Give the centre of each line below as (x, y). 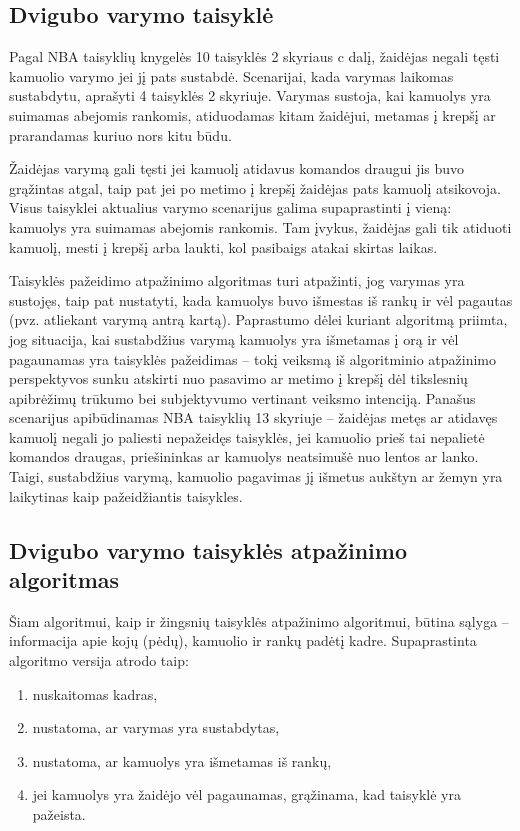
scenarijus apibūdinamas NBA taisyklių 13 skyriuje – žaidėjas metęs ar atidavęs (253, 417)
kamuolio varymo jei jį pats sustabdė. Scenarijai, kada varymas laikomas (231, 75)
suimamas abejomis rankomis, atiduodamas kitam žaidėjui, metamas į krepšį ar (252, 114)
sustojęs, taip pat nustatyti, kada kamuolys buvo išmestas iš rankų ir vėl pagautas (261, 299)
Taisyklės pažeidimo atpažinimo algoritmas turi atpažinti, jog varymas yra (237, 280)
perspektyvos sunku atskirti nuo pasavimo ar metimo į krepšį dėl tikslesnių (238, 378)
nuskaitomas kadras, (95, 693)
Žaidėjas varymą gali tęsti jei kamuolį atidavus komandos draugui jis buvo (237, 168)
